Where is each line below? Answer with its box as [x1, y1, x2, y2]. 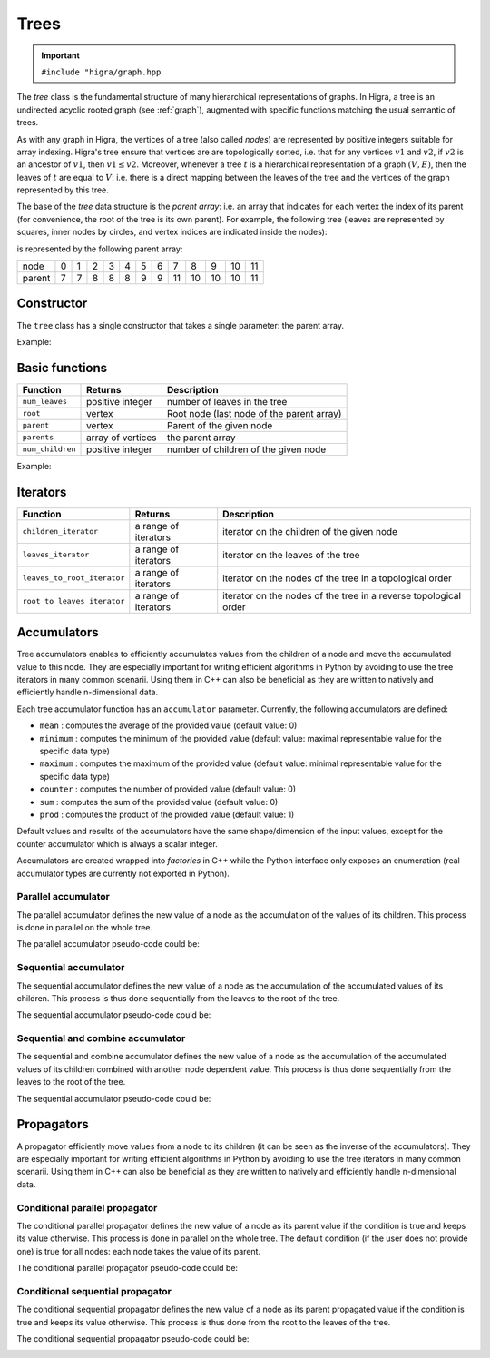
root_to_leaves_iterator [22, 596, 125, 606]
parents [22, 432, 54, 442]
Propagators [16, 1117, 90, 1132]
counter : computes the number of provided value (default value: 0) [39, 783, 297, 794]
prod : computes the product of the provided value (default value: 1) [39, 809, 295, 820]
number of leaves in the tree [166, 395, 288, 408]
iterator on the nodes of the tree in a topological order [222, 572, 453, 585]
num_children [22, 445, 76, 454]
